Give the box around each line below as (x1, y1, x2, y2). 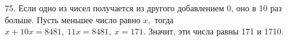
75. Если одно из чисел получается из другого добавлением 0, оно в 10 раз (5, 2, 282, 14)
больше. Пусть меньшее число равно (5, 13, 140, 26)
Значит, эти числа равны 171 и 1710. (148, 25, 284, 37)
